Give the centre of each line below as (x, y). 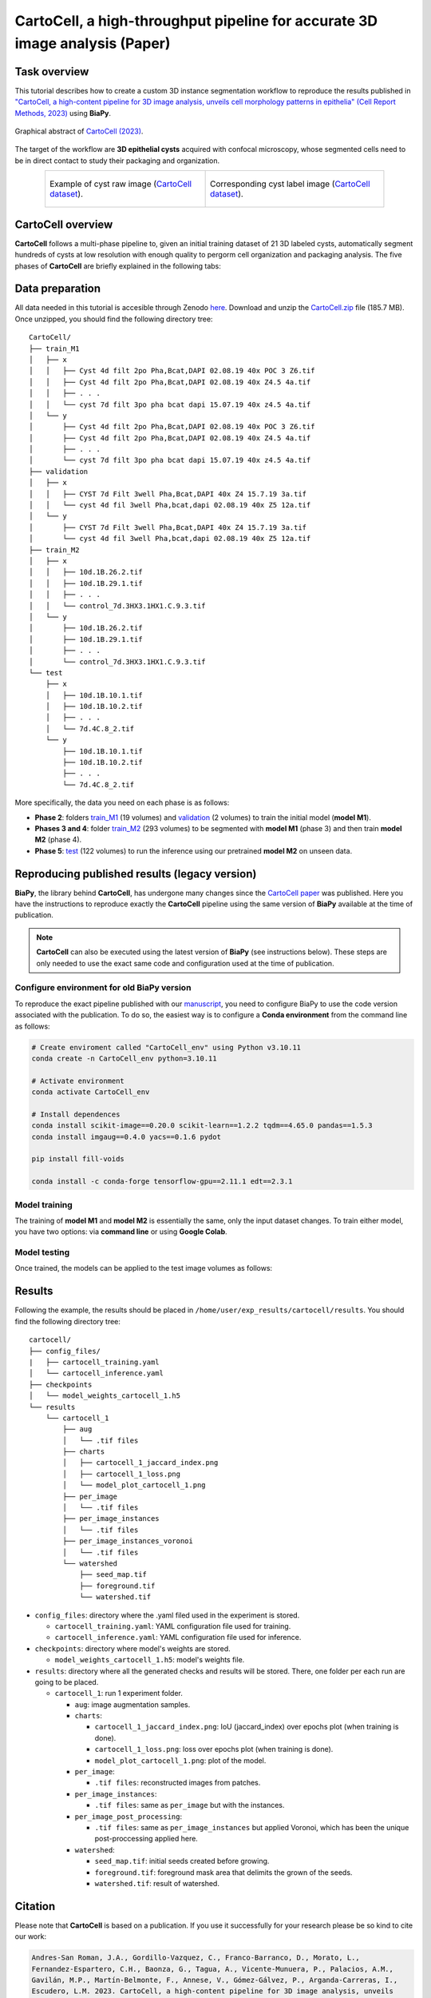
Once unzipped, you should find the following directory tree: (114, 319)
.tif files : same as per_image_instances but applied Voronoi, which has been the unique (252, 1827)
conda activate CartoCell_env (91, 1092)
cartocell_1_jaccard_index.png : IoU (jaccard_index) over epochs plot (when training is (247, 1727)
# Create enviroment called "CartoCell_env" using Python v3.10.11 (166, 1047)
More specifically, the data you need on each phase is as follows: (122, 802)
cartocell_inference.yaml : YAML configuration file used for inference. (178, 1638)
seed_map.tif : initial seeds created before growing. (182, 1861)
